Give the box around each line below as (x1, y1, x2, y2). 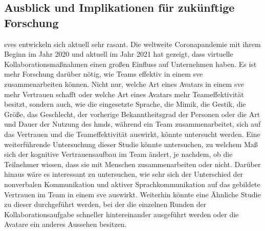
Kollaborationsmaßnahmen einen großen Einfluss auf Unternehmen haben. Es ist (4, 58, 257, 69)
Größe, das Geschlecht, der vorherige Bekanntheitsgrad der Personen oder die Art (4, 108, 260, 119)
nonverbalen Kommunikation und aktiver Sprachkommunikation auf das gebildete (4, 178, 260, 189)
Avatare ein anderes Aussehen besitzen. (4, 219, 127, 229)
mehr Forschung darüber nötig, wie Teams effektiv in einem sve (4, 68, 203, 79)
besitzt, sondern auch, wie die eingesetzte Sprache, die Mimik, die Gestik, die (4, 99, 246, 109)
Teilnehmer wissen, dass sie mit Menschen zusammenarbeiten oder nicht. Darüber (4, 158, 261, 169)
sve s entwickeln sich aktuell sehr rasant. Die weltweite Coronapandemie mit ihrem (4, 38, 261, 49)
